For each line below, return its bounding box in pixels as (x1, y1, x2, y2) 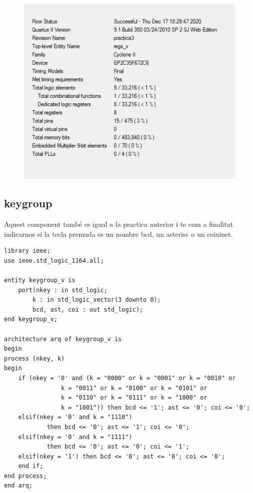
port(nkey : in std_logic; (18, 286, 108, 294)
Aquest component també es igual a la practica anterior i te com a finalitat (4, 219, 233, 229)
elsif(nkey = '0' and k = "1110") (18, 414, 132, 421)
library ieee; (4, 247, 51, 255)
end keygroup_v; (4, 316, 58, 323)
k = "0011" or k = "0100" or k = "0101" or (61, 384, 208, 392)
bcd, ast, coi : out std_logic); (32, 306, 143, 313)
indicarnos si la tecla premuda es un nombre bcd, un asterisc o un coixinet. (4, 228, 233, 239)
